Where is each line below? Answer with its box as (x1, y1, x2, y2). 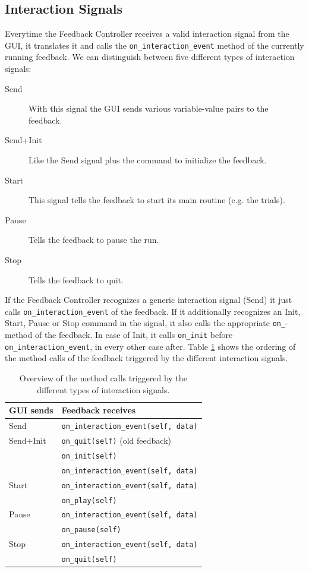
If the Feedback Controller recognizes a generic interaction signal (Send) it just (5, 293, 292, 306)
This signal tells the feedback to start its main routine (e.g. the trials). (29, 194, 285, 206)
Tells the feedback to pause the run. (29, 233, 159, 246)
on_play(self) (61, 496, 117, 505)
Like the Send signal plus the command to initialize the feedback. (29, 154, 267, 166)
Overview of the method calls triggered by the (19, 371, 187, 384)
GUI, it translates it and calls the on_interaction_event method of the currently (5, 39, 304, 51)
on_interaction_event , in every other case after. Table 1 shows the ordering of (5, 340, 296, 352)
